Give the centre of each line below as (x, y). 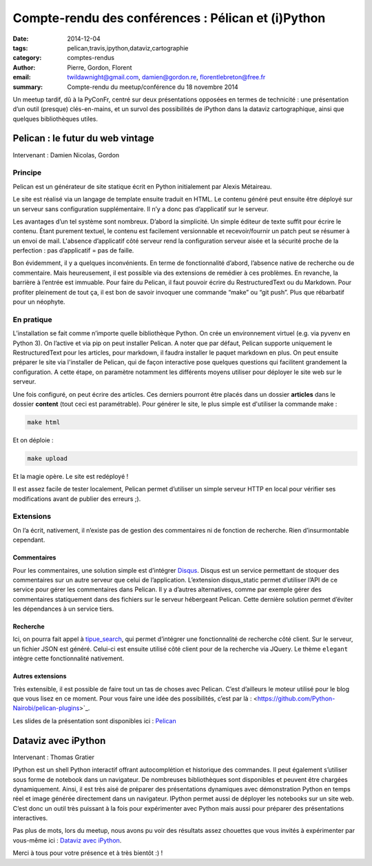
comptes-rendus (91, 58)
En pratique (32, 319)
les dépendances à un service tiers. (63, 609)
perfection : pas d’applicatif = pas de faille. (73, 250)
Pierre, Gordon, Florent (100, 67)
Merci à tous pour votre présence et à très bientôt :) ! (88, 853)
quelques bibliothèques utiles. (55, 119)
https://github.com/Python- (296, 699)
